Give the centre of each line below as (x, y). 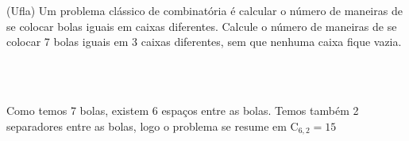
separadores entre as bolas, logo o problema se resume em (147, 126)
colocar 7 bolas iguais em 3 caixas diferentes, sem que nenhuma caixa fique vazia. (204, 42)
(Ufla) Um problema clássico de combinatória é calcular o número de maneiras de (204, 10)
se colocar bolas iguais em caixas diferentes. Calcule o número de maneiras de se (202, 26)
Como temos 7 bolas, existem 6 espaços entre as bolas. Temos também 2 (183, 110)
